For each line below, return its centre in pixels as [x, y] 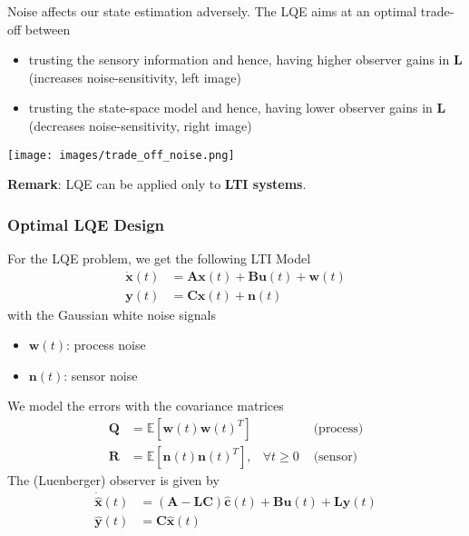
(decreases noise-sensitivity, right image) [140, 125]
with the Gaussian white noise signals [112, 314]
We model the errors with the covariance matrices [146, 406]
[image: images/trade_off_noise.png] [121, 155]
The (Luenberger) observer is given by [113, 480]
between [48, 29]
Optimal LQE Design [86, 224]
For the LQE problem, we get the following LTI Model [159, 258]
